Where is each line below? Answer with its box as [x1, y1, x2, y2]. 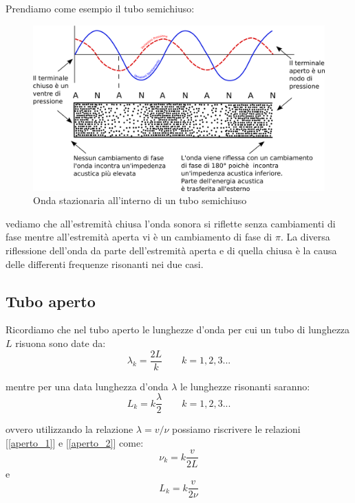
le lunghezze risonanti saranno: [180, 379, 310, 393]
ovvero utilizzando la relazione [6, 422, 133, 436]
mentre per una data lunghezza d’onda [6, 379, 169, 393]
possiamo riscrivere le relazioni [172, 422, 301, 436]
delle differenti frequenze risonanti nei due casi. [6, 256, 204, 271]
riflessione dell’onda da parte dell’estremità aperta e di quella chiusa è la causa [6, 243, 337, 257]
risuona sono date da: [15, 335, 106, 350]
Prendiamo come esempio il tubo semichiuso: [6, 1, 195, 15]
